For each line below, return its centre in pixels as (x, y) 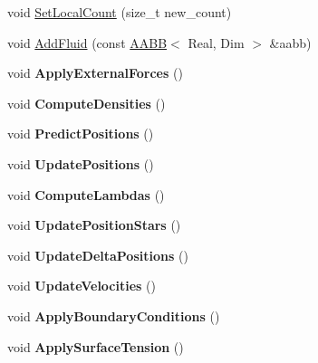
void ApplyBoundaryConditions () (114, 315)
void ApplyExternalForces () (95, 73)
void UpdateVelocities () (82, 286)
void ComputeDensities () (87, 103)
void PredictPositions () (81, 134)
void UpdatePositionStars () (94, 225)
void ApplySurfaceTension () (96, 346)
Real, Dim (216, 42)
